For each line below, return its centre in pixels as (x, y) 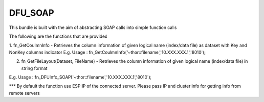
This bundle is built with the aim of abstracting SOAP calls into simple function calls (93, 27)
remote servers (24, 93)
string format (34, 68)
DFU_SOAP (32, 13)
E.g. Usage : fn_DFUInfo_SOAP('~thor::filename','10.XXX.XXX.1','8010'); (80, 77)
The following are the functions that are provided (58, 36)
